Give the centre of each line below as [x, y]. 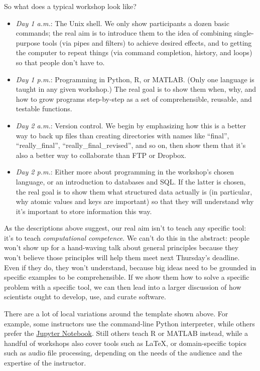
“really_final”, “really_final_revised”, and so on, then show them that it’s [131, 145]
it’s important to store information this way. [84, 211]
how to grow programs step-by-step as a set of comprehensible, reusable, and [134, 99]
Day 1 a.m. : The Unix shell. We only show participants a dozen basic [122, 23]
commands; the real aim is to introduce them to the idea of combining [124, 33]
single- [244, 33]
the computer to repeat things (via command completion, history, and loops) [134, 52]
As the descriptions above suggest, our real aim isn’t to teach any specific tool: [125, 228]
